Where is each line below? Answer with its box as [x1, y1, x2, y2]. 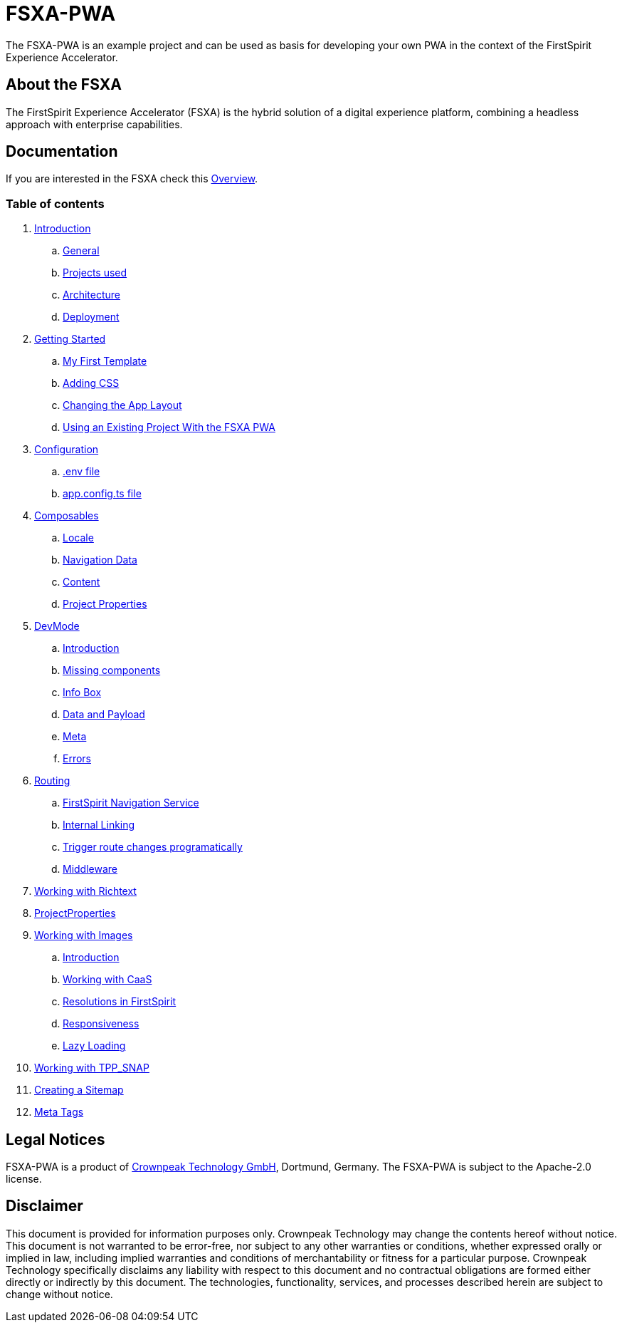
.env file [63, 465, 100, 478]
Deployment [63, 311, 120, 323]
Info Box [63, 686, 102, 699]
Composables [34, 509, 99, 522]
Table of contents [6, 196, 105, 211]
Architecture [63, 289, 121, 301]
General [63, 244, 100, 257]
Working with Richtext [34, 885, 137, 898]
